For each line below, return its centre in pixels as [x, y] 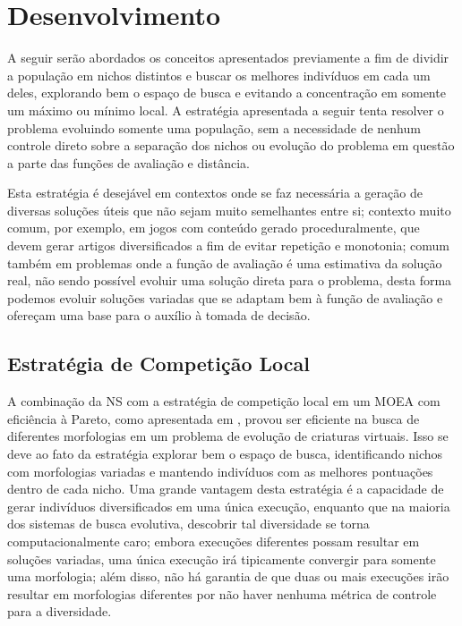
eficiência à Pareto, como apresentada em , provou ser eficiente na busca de [214, 418]
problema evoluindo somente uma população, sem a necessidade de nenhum [214, 127]
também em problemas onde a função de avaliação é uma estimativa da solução [225, 262]
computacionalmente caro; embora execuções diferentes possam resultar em [214, 541]
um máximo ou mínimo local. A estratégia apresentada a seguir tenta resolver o [226, 110]
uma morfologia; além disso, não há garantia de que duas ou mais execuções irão [228, 576]
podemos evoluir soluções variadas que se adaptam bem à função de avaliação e [225, 297]
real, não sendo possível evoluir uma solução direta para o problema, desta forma [230, 280]
